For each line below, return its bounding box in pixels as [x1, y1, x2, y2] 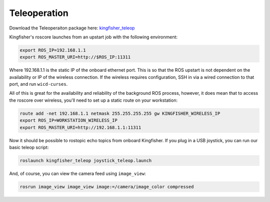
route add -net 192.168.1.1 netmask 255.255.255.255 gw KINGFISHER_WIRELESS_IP [19, 110, 220, 116]
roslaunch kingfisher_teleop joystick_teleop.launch [19, 158, 152, 163]
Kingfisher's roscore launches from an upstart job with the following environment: [9, 34, 177, 40]
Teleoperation [9, 7, 68, 18]
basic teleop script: [9, 145, 49, 150]
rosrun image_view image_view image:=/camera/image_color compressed [19, 184, 194, 190]
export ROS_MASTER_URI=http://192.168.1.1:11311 [19, 125, 141, 130]
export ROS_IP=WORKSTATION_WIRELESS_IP [19, 118, 117, 123]
